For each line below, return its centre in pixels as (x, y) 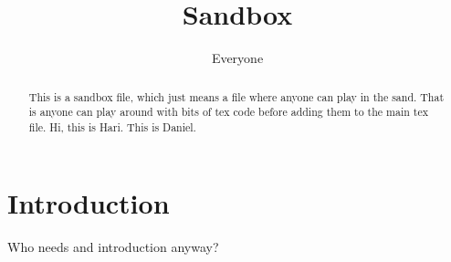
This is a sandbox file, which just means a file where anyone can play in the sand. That (236, 96)
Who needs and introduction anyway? (113, 247)
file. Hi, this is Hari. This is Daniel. (112, 126)
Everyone (237, 58)
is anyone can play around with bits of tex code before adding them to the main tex (228, 112)
